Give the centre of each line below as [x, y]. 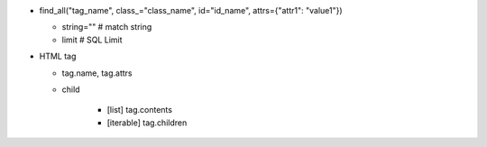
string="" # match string [107, 27]
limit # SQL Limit [92, 40]
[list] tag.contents [140, 110]
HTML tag [58, 56]
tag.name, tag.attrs [97, 73]
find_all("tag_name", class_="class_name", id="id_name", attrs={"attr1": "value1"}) [191, 10]
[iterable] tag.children [147, 123]
